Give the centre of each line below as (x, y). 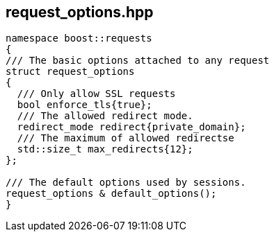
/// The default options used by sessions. (126, 183)
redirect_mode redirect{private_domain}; (131, 127)
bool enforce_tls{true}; (84, 105)
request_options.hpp (80, 12)
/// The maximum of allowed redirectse (126, 138)
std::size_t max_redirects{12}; (105, 149)
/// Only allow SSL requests (96, 94)
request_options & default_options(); (111, 194)
